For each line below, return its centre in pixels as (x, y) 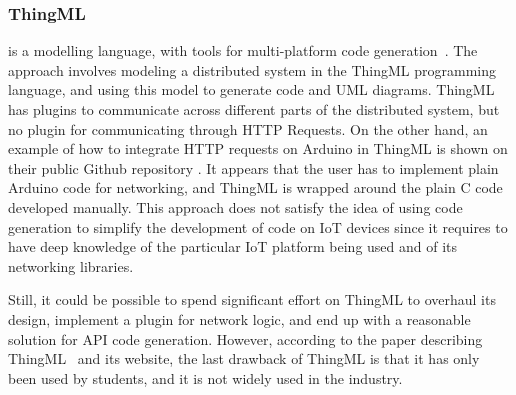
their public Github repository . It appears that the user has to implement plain (253, 167)
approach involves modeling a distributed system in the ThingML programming (252, 69)
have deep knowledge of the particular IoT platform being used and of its (233, 246)
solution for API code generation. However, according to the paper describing (245, 338)
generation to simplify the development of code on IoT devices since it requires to (258, 226)
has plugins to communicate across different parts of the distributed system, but (254, 109)
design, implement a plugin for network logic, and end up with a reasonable (239, 318)
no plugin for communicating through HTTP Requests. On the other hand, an (248, 128)
